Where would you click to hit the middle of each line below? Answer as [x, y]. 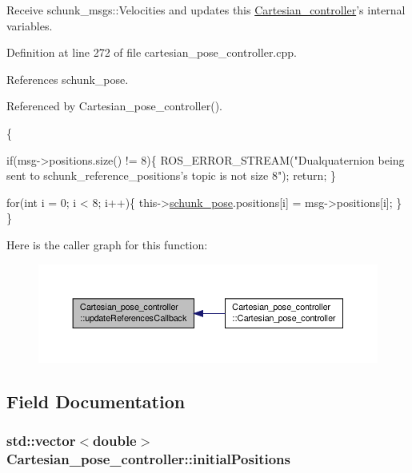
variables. [30, 25]
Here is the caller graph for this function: [107, 244]
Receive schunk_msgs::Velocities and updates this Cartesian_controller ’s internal [206, 10]
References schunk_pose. [68, 79]
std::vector [41, 441]
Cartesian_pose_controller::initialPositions [148, 459]
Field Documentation [96, 401]
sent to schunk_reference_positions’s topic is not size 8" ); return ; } [171, 175]
